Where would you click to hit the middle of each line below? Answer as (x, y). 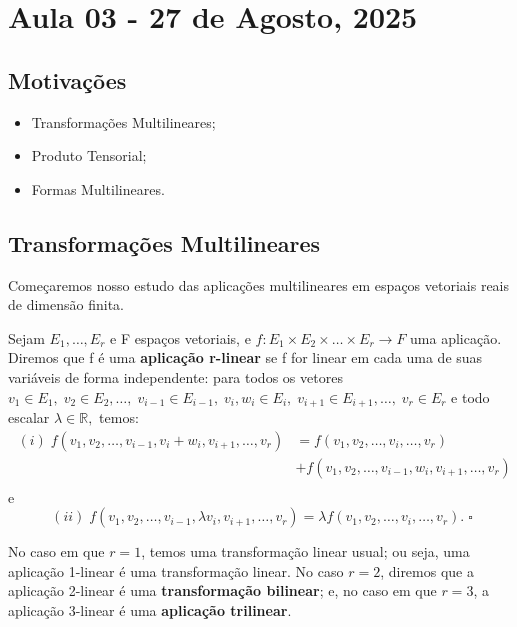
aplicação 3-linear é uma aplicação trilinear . (150, 610)
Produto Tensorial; (89, 155)
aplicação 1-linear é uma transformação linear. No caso (176, 570)
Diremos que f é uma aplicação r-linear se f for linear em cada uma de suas (245, 357)
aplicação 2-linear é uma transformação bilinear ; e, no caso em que (222, 590)
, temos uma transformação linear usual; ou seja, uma (305, 551)
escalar (29, 416)
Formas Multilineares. (98, 188)
